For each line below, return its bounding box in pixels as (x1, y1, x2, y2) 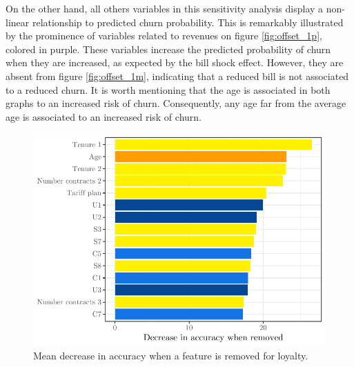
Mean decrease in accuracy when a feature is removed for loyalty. (33, 348, 308, 363)
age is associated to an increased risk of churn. (6, 109, 201, 123)
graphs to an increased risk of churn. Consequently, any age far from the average (6, 96, 346, 110)
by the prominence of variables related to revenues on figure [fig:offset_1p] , (6, 28, 322, 43)
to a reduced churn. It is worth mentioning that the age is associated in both (6, 82, 331, 97)
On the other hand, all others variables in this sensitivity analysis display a (6, 1, 324, 15)
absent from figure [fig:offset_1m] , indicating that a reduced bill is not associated (6, 68, 349, 83)
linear (6, 14, 30, 29)
